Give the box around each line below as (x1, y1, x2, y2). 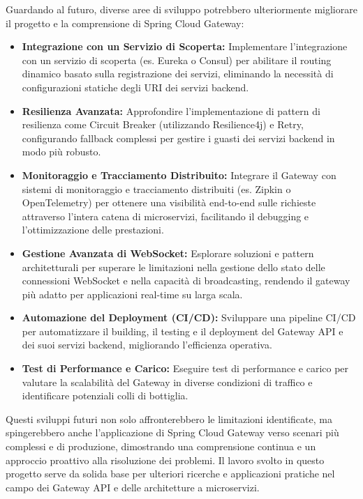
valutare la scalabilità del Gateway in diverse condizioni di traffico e (22, 374, 313, 389)
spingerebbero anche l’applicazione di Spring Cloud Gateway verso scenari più (6, 425, 339, 440)
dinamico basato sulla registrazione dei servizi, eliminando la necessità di (22, 66, 334, 81)
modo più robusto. (22, 144, 101, 159)
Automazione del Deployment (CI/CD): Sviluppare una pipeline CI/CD (22, 310, 356, 325)
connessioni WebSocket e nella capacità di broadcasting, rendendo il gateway (22, 273, 350, 288)
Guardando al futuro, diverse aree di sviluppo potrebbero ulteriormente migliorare (6, 2, 357, 16)
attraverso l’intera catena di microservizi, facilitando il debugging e (22, 208, 309, 223)
